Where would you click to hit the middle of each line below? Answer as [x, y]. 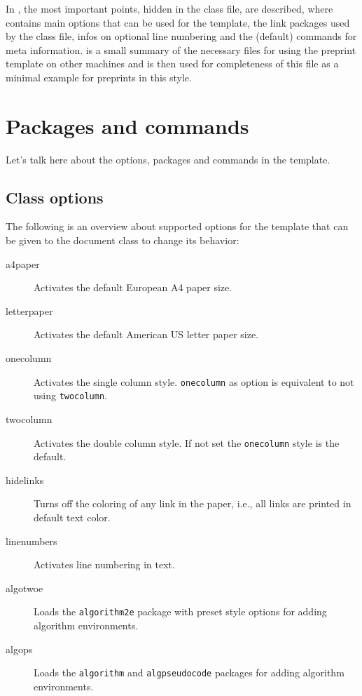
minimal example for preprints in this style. [99, 77]
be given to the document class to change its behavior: [123, 240]
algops [19, 649]
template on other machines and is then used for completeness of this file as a [172, 63]
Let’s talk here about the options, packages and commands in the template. [168, 159]
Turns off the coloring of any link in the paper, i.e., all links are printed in [193, 503]
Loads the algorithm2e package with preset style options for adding [180, 611]
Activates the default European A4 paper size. [133, 287]
